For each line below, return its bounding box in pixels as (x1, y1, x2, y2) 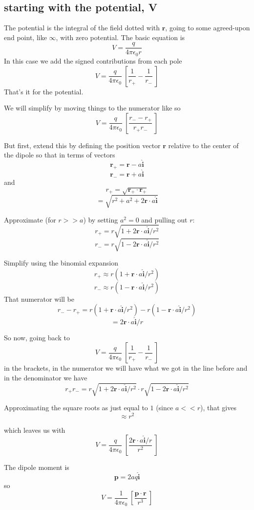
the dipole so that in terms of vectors (4, 150, 115, 160)
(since (156, 402, 173, 413)
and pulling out (141, 214, 188, 224)
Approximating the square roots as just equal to (4, 402, 148, 413)
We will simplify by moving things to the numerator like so (4, 103, 181, 113)
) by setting (83, 214, 118, 224)
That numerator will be (4, 293, 74, 304)
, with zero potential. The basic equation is (56, 32, 185, 42)
